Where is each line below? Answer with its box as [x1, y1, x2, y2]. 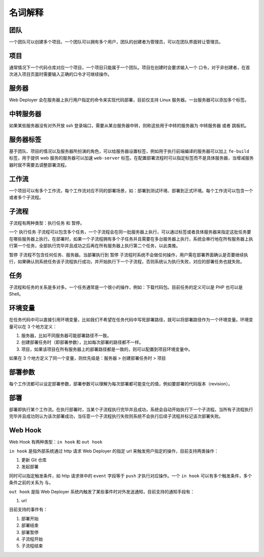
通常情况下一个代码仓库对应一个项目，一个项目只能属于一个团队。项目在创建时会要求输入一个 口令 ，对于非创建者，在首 [9, 64, 250, 70]
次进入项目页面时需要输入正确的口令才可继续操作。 [9, 71, 112, 77]
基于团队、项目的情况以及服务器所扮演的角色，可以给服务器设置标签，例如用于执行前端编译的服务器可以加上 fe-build [9, 148, 249, 154]
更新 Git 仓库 [21, 457, 47, 463]
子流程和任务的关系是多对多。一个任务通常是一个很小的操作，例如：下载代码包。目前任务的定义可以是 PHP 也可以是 [9, 284, 243, 290]
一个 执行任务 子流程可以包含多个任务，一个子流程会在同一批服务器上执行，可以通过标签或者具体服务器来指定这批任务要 [9, 229, 251, 235]
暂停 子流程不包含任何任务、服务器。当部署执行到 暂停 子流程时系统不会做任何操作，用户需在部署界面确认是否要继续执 [9, 252, 248, 258]
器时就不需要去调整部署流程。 [9, 162, 69, 168]
